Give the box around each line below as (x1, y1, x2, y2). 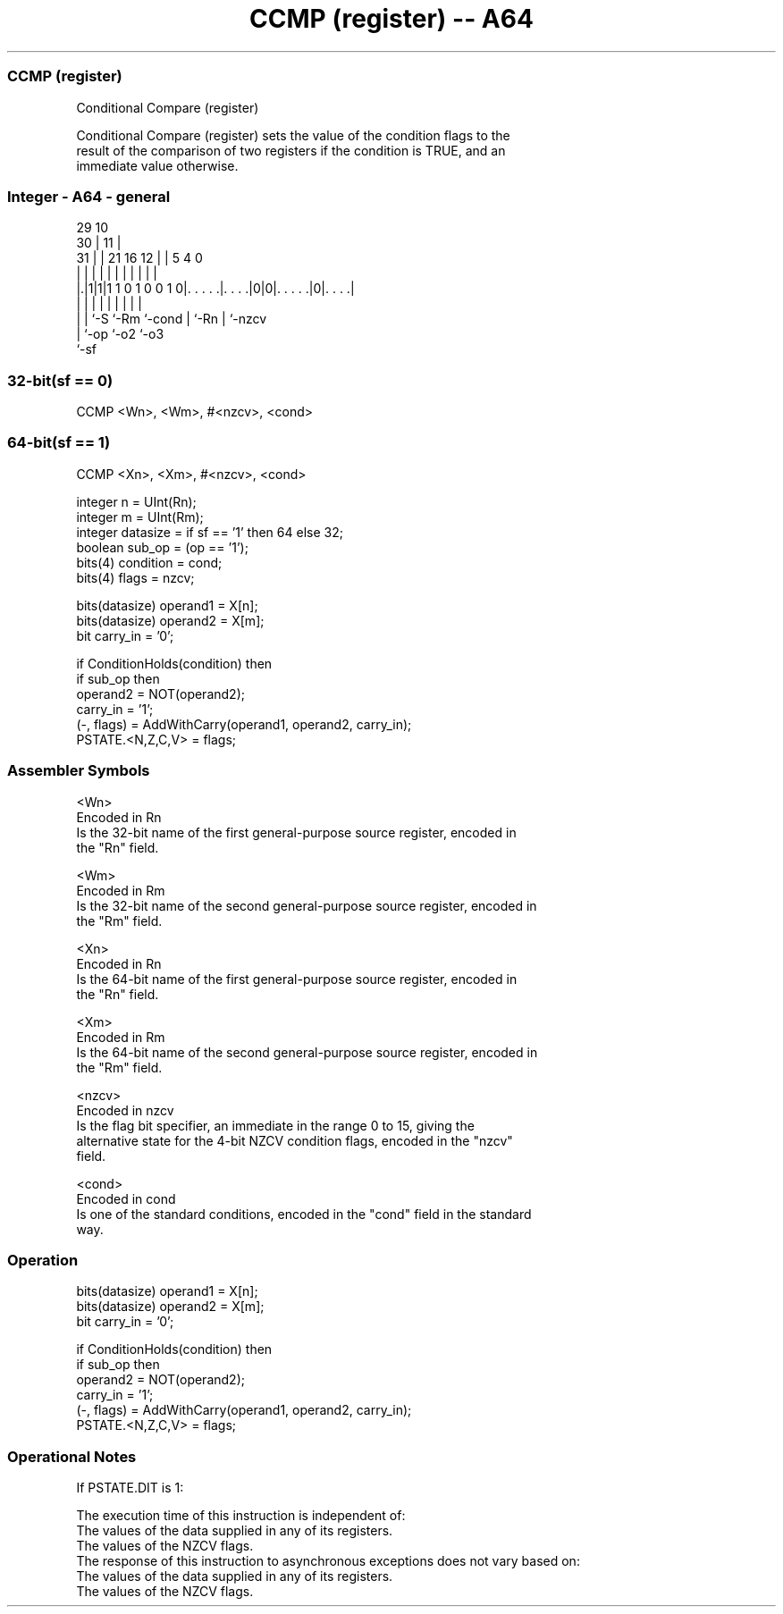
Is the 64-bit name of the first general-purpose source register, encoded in (76, 971, 518, 987)
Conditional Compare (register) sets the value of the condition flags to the (76, 127, 510, 143)
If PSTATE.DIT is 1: (76, 1480, 184, 1495)
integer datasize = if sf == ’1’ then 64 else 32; (76, 524, 343, 540)
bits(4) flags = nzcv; (76, 569, 195, 585)
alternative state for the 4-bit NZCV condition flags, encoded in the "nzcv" (76, 1132, 513, 1148)
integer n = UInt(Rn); (76, 493, 197, 509)
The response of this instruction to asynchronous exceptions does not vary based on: (76, 1553, 580, 1568)
